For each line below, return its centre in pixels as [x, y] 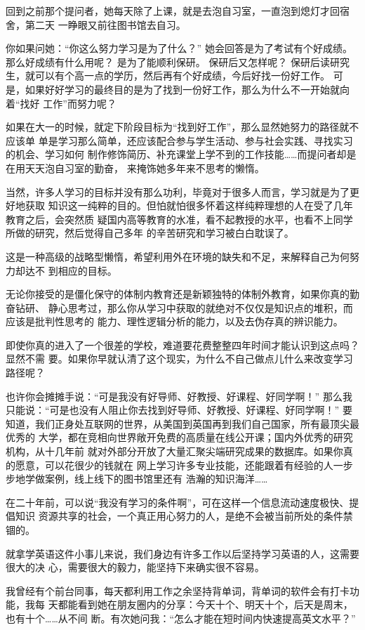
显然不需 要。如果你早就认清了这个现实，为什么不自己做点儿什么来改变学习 [179, 359]
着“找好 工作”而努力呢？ [61, 103]
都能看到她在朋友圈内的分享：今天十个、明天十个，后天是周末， [205, 604]
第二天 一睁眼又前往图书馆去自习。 [105, 24]
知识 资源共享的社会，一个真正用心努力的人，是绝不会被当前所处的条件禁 [184, 516]
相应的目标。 [87, 270]
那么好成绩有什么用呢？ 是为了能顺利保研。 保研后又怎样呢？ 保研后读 [168, 61]
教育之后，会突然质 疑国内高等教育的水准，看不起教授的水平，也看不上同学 [179, 219]
